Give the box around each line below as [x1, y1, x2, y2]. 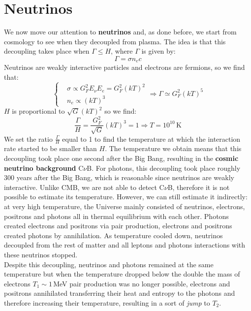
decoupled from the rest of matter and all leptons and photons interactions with [4, 240, 246, 250]
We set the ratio [4, 133, 53, 144]
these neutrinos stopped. [4, 249, 78, 260]
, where [111, 46, 133, 56]
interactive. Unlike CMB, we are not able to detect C [4, 182, 164, 192]
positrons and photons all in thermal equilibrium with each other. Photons [4, 211, 229, 221]
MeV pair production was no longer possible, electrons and [53, 278, 230, 288]
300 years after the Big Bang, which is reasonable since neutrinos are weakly [4, 172, 234, 183]
